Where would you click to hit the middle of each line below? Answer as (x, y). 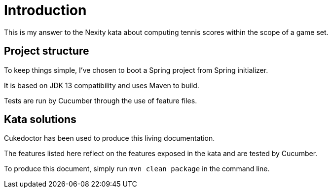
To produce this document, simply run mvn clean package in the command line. (137, 169)
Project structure (47, 51)
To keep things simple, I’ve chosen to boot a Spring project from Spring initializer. (136, 70)
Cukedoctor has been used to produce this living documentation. (110, 138)
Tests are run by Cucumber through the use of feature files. (101, 100)
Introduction (45, 10)
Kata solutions (40, 120)
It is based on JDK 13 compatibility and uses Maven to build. (102, 85)
